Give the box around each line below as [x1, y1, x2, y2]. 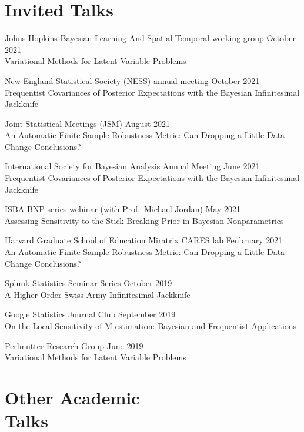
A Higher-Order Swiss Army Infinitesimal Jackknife [5, 288, 191, 300]
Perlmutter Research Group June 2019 [5, 339, 143, 351]
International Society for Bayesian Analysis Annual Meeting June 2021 [5, 160, 260, 172]
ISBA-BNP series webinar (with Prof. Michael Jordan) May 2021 [5, 203, 241, 215]
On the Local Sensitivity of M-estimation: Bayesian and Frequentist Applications [5, 320, 297, 331]
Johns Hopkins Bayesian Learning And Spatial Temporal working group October [5, 32, 296, 44]
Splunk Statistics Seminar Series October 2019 [5, 277, 172, 289]
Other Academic [5, 385, 140, 409]
